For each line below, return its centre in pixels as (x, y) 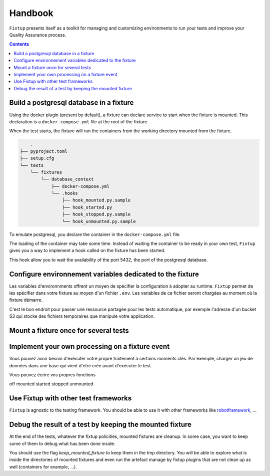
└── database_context (67, 179)
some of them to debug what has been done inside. (62, 443)
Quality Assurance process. (38, 35)
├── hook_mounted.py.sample (96, 200)
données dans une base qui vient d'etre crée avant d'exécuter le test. (81, 365)
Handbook (31, 13)
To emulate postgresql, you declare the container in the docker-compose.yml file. (95, 234)
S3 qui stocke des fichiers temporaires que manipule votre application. (82, 316)
